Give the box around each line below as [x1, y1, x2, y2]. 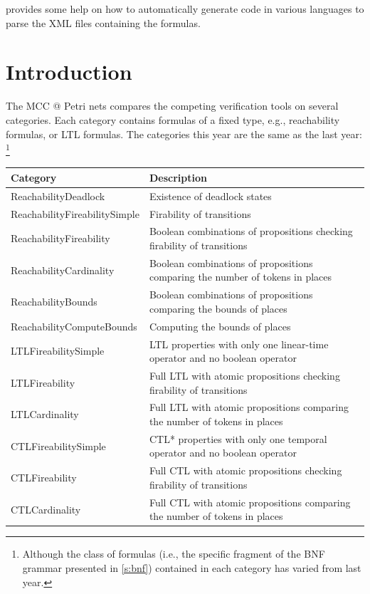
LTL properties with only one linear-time [149, 336, 329, 351]
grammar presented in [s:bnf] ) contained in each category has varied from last [22, 561, 361, 575]
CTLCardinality [11, 501, 81, 516]
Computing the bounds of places [149, 318, 291, 333]
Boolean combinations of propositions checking [149, 224, 353, 239]
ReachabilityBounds [11, 294, 97, 309]
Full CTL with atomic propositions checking [149, 463, 342, 478]
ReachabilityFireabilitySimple [11, 206, 139, 221]
